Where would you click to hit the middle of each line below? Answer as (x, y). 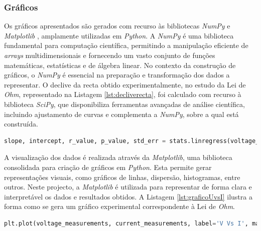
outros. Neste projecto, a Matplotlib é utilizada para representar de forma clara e (128, 187)
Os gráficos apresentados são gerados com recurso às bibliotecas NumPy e (117, 26)
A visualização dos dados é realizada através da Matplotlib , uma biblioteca (118, 157)
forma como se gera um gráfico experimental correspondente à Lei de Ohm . (120, 206)
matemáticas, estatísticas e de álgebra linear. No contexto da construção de (120, 65)
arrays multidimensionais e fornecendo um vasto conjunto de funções (110, 55)
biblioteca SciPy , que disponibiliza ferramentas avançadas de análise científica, (124, 104)
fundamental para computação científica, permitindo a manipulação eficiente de (126, 45)
